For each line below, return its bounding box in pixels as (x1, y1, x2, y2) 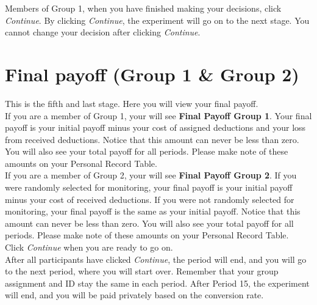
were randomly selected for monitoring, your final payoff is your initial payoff (5, 181, 293, 194)
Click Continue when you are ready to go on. (5, 241, 173, 254)
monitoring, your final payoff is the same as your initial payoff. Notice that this (5, 205, 301, 218)
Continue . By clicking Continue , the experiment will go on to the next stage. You (5, 13, 310, 26)
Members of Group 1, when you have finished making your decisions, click (5, 2, 282, 14)
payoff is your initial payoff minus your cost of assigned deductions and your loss (5, 121, 306, 134)
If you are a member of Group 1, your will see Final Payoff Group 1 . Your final (5, 109, 312, 122)
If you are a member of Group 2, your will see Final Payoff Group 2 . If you (5, 169, 297, 182)
